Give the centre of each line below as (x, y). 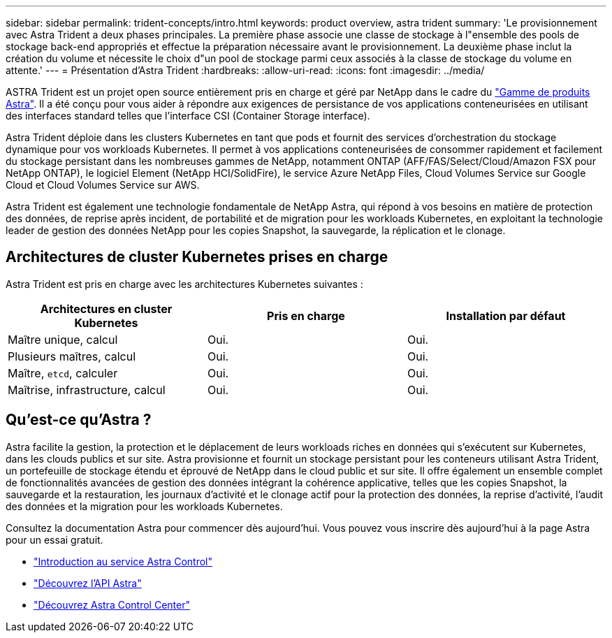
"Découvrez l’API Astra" (88, 583)
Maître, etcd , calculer (63, 373)
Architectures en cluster (106, 309)
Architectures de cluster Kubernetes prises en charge (197, 257)
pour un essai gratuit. (54, 539)
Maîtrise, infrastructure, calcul (87, 390)
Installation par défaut (506, 316)
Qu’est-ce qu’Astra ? (79, 420)
